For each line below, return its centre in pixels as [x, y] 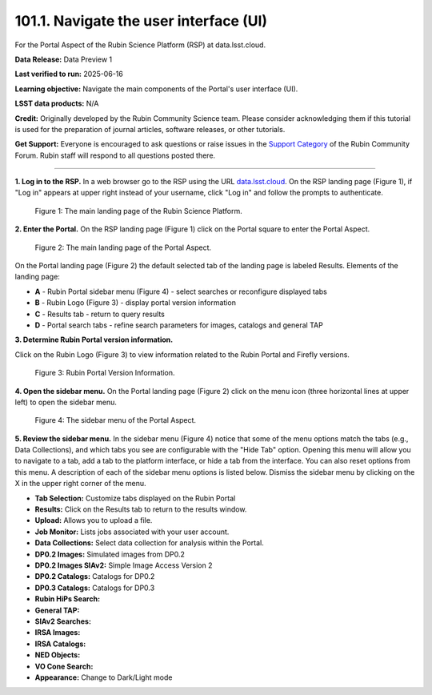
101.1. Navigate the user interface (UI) [141, 21]
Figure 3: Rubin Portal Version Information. [105, 373]
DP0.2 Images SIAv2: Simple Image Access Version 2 [124, 565]
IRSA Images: [58, 633]
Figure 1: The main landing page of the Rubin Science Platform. [139, 211]
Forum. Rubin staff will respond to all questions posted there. [115, 155]
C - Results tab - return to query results [100, 314]
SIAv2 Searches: [63, 621]
